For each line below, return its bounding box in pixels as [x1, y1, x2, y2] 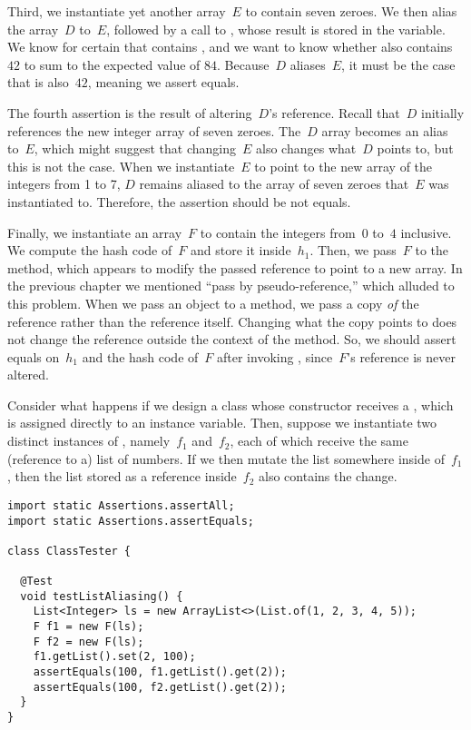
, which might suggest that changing [34, 139, 237, 158]
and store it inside [190, 241, 291, 260]
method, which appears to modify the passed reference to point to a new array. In [7, 258, 463, 277]
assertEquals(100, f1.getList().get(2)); [33, 666, 287, 679]
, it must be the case [341, 54, 456, 74]
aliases [289, 54, 326, 74]
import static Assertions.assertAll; [7, 498, 235, 512]
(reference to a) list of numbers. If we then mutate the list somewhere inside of [7, 449, 445, 468]
